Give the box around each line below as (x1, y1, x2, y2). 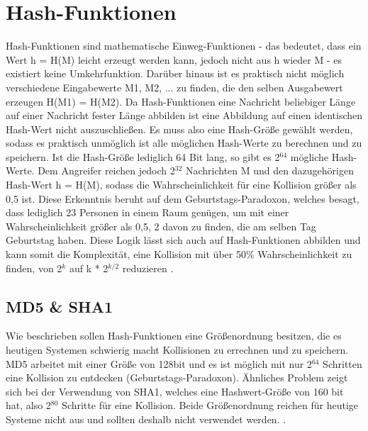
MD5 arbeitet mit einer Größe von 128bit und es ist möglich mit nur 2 (6, 356, 312, 371)
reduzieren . (122, 260, 174, 275)
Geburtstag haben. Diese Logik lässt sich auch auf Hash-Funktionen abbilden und (6, 233, 361, 247)
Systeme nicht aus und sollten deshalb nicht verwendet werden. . (6, 411, 286, 426)
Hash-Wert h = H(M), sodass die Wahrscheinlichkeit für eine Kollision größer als (6, 177, 357, 192)
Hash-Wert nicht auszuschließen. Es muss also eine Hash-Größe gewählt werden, (6, 121, 353, 136)
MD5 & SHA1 (6, 295, 113, 317)
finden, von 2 (6, 260, 62, 275)
